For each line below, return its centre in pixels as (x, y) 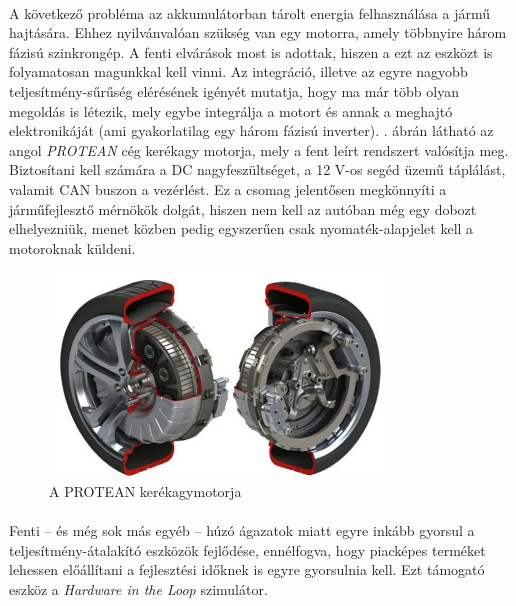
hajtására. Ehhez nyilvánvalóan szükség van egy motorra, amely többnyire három (258, 32)
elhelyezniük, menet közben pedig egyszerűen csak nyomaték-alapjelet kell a (241, 228)
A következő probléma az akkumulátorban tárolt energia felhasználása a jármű (250, 12)
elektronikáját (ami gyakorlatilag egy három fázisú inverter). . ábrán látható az (251, 130)
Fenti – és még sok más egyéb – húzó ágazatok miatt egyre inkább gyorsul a (242, 530)
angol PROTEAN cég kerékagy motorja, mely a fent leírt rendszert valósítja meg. (259, 149)
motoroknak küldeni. (72, 247)
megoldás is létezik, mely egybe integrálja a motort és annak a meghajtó (231, 110)
